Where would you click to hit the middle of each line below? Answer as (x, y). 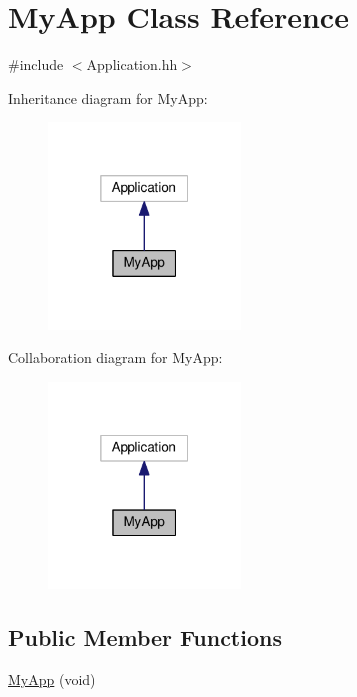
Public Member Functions (145, 637)
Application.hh (132, 64)
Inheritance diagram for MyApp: (108, 97)
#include (36, 64)
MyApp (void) (52, 679)
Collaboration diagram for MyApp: (115, 357)
